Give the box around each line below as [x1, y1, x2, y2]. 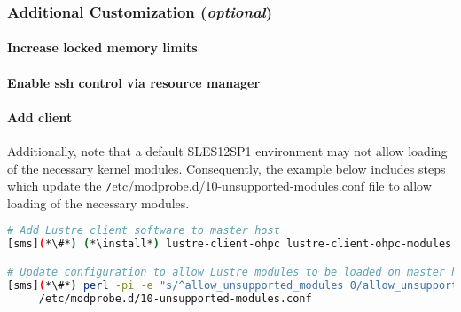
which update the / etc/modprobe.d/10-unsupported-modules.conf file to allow [7, 176, 432, 195]
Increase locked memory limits [7, 38, 198, 57]
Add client [7, 107, 73, 126]
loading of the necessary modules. [7, 193, 190, 212]
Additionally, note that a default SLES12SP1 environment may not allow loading [7, 142, 448, 160]
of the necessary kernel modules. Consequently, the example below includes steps [7, 159, 446, 177]
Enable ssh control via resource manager [7, 73, 261, 91]
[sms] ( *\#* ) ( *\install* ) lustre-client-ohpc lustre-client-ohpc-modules [7, 238, 452, 251]
